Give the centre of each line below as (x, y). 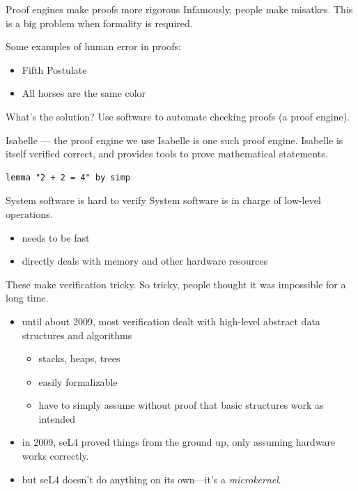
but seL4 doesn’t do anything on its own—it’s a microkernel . (151, 479)
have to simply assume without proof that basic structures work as (181, 405)
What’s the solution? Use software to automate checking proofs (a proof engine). (178, 116)
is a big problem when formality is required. (99, 23)
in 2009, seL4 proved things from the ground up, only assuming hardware (179, 442)
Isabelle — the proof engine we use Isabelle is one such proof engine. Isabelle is (174, 140)
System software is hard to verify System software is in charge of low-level (163, 200)
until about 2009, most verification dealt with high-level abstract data (171, 321)
